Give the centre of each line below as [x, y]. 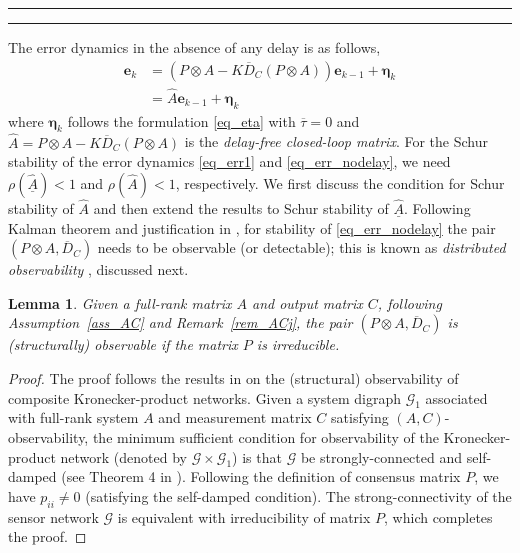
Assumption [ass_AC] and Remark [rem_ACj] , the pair [180, 322]
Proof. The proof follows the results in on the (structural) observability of [233, 378]
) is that [257, 456]
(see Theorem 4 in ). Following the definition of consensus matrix [261, 476]
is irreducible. [298, 344]
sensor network [53, 516]
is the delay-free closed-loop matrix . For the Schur [336, 141]
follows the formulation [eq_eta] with [181, 120]
